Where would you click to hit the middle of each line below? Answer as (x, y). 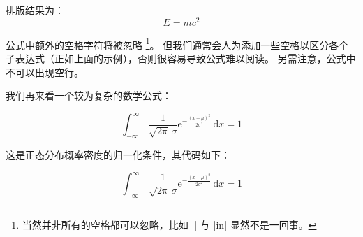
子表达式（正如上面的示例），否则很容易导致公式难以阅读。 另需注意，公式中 (181, 58)
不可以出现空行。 (45, 72)
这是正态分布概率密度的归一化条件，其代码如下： (118, 155)
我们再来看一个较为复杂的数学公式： (89, 95)
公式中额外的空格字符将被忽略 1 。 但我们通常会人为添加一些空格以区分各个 (177, 43)
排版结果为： (35, 10)
